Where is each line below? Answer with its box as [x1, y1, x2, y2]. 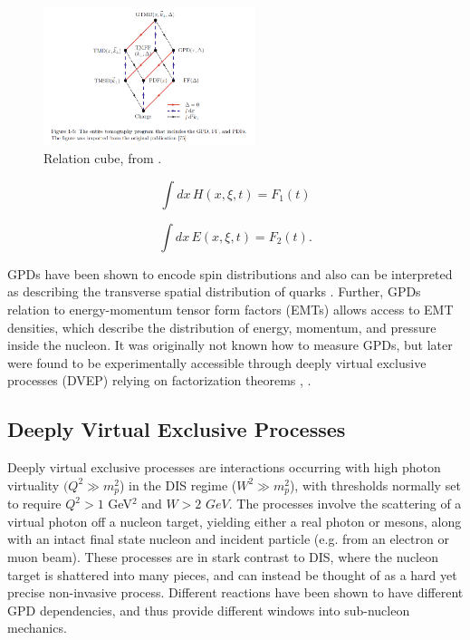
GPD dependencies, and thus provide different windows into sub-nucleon [7, 600, 410, 619]
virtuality [7, 475, 60, 494]
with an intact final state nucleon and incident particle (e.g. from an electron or [7, 529, 449, 548]
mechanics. [7, 618, 67, 637]
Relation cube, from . [43, 149, 162, 168]
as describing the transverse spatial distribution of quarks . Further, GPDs [7, 282, 421, 301]
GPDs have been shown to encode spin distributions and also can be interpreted [7, 264, 453, 283]
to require [7, 494, 62, 513]
